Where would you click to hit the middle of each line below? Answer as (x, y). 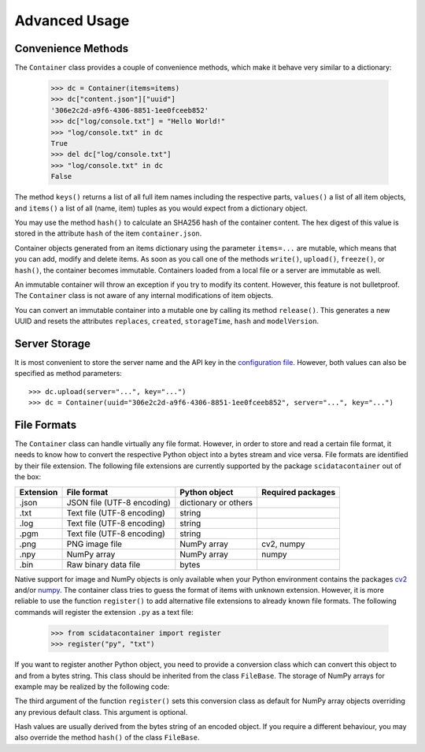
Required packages (298, 492)
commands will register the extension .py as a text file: (104, 612)
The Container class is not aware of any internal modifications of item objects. (144, 296)
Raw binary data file (103, 564)
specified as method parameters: (68, 374)
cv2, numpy (283, 544)
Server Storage (52, 343)
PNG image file (94, 544)
